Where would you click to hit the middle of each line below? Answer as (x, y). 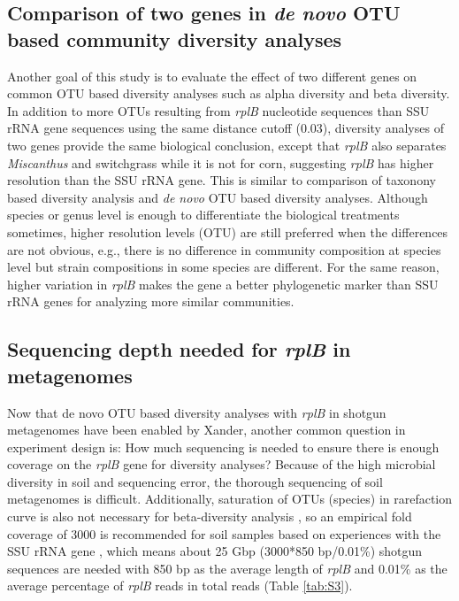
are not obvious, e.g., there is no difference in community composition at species (224, 249)
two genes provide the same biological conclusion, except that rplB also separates (227, 145)
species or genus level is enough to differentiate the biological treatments (203, 215)
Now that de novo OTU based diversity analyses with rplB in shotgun (197, 412)
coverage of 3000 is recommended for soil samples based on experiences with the (224, 533)
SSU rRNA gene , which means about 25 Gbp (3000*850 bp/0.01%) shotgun (215, 551)
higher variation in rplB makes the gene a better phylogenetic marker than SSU (223, 284)
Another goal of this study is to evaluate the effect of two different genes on (212, 76)
